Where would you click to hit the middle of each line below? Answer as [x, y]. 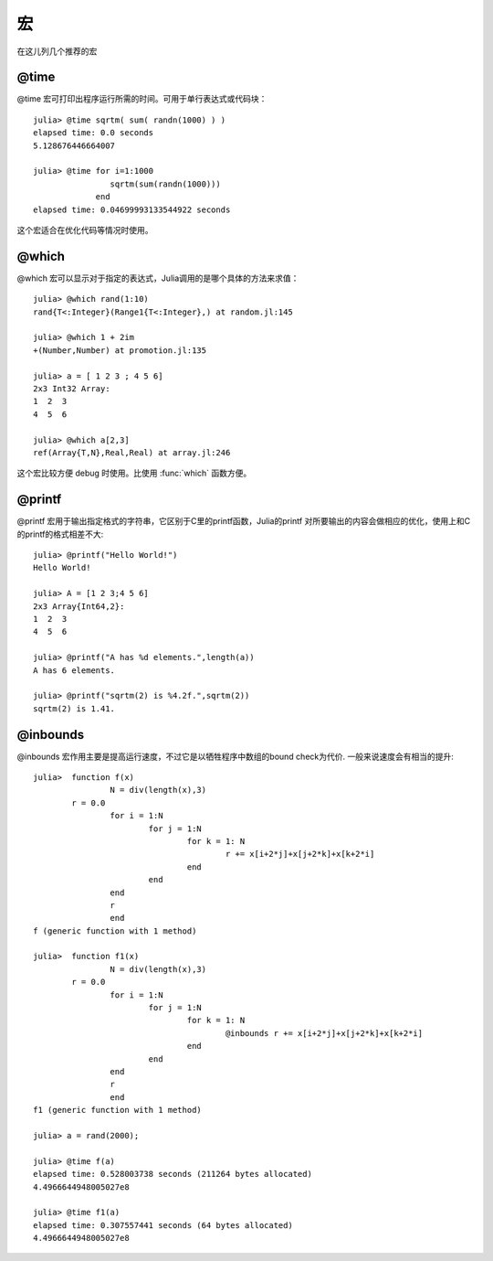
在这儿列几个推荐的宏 [57, 51]
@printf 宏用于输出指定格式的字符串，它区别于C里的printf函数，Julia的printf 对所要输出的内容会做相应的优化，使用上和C [243, 521]
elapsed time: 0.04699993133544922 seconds [132, 209]
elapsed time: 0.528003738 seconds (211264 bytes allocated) [173, 1174]
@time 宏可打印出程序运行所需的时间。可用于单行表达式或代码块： [142, 99]
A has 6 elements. [74, 670]
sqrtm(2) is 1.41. [74, 708]
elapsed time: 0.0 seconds [94, 133]
